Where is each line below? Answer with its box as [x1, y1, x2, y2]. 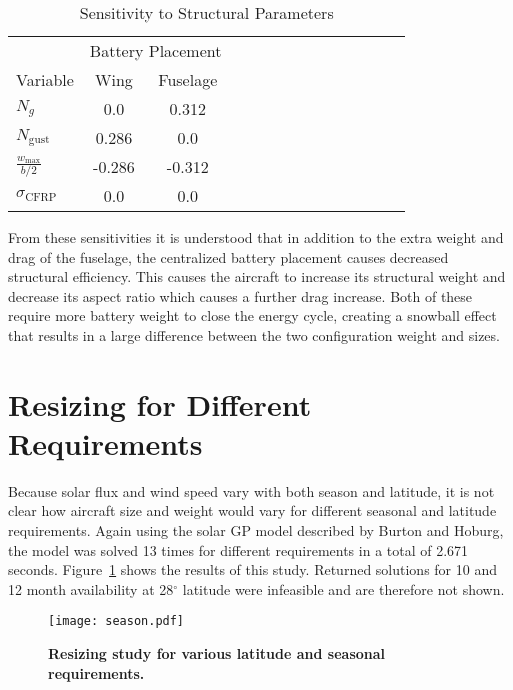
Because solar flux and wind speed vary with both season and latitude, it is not [8, 480, 495, 501]
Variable [16, 68, 74, 91]
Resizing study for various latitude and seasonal [48, 643, 386, 664]
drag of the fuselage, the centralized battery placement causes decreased [8, 246, 449, 267]
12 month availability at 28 [8, 578, 174, 599]
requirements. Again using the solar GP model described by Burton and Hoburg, [8, 520, 504, 541]
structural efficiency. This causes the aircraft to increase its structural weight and [8, 266, 506, 287]
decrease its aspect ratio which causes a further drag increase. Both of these [8, 285, 473, 306]
